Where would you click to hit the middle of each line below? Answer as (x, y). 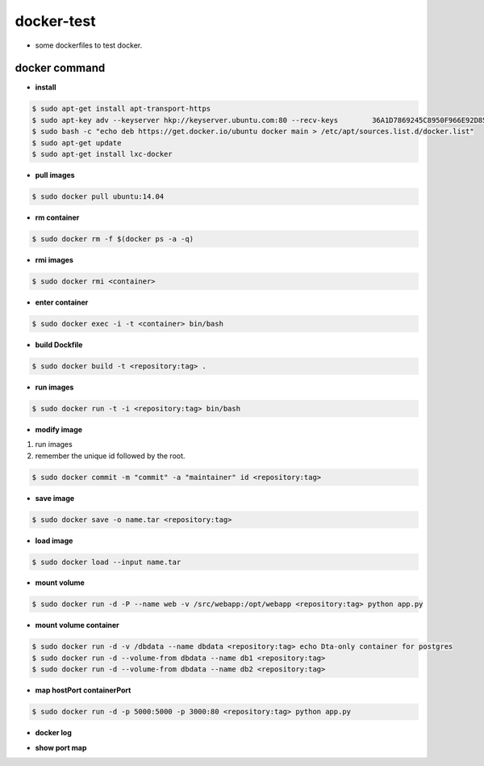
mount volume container (77, 625)
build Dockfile (59, 344)
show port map (61, 747)
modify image (59, 429)
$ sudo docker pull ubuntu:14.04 (98, 196)
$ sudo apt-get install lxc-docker (102, 154)
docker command (60, 68)
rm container (57, 217)
